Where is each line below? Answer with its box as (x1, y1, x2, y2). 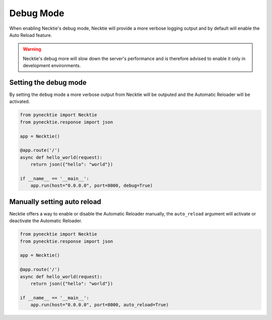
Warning (23, 46, 41, 52)
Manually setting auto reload (9, 197, 102, 206)
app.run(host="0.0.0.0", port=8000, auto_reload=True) (30, 302, 169, 308)
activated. (9, 98, 30, 104)
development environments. (23, 63, 81, 69)
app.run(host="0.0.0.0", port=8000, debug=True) (30, 183, 153, 189)
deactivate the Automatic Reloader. (9, 218, 83, 224)
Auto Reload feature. (9, 32, 52, 38)
